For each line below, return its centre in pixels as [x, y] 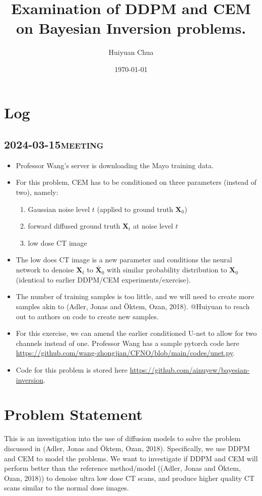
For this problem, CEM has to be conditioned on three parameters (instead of [136, 182]
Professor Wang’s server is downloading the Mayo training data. [115, 165]
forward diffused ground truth [74, 226]
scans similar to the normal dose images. [67, 488]
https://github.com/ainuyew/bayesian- [190, 370]
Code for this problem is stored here [72, 370]
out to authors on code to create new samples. [87, 316]
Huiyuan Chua [131, 52]
